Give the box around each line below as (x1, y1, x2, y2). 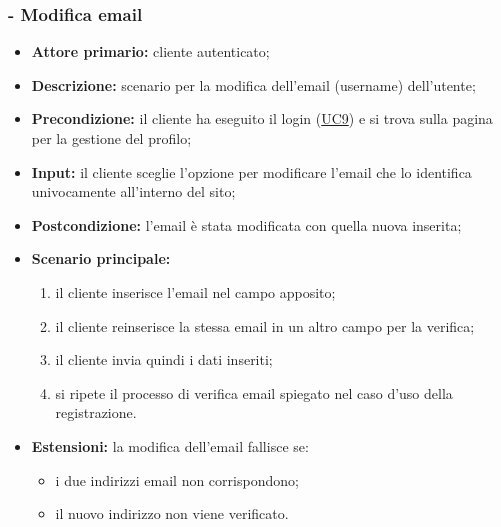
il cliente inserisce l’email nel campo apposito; (55, 281, 336, 302)
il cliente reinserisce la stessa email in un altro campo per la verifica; (55, 315, 475, 336)
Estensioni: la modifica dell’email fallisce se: (31, 435, 309, 456)
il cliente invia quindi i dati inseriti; (55, 349, 273, 370)
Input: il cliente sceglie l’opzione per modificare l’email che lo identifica (31, 161, 472, 182)
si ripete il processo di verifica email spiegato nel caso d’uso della (55, 382, 453, 403)
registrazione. (55, 402, 137, 423)
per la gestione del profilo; (31, 128, 192, 148)
